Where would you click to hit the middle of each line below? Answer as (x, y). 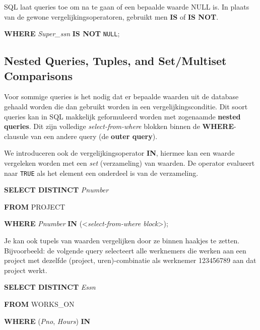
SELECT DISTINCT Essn (50, 287)
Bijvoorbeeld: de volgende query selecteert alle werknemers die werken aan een (125, 250)
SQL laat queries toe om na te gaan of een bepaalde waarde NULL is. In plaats (127, 7)
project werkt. (26, 270)
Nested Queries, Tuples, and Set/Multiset (115, 61)
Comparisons (39, 75)
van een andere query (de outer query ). (94, 136)
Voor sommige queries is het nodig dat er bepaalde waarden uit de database (121, 96)
